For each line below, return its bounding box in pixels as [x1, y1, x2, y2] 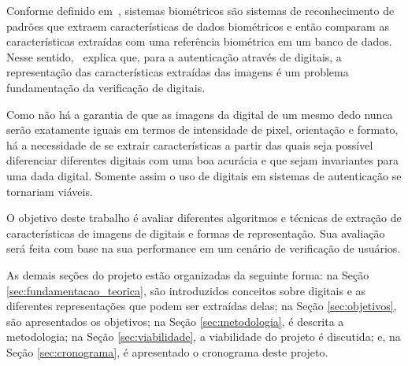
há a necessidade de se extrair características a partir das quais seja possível [6, 136, 373, 153]
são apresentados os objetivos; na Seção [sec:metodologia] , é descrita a [6, 312, 344, 329]
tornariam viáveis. [6, 183, 93, 199]
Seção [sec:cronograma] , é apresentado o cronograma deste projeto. [6, 343, 328, 360]
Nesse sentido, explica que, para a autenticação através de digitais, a [6, 48, 342, 65]
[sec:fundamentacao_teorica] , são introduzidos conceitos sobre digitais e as [6, 282, 366, 298]
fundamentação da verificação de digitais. [6, 79, 206, 95]
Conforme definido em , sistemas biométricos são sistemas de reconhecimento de [6, 2, 395, 18]
